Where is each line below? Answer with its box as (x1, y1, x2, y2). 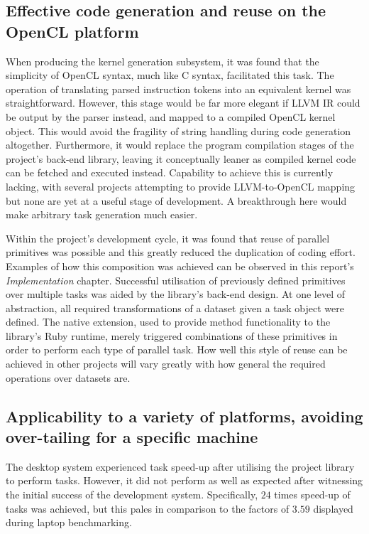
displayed (313, 501, 353, 516)
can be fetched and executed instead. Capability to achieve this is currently (6, 165, 334, 180)
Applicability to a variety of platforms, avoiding (6, 405, 363, 427)
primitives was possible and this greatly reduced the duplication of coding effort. (6, 245, 356, 260)
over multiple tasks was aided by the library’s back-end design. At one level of (6, 287, 346, 301)
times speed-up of (274, 487, 351, 502)
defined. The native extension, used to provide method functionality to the (6, 314, 331, 329)
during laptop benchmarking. (6, 515, 132, 530)
